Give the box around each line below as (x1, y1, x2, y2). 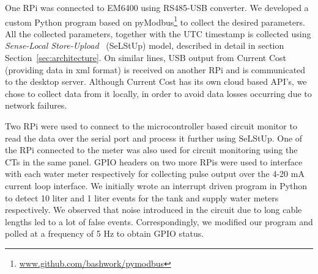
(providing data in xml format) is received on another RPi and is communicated (5, 63, 306, 76)
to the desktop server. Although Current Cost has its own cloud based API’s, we (5, 75, 307, 88)
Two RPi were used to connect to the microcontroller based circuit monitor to (5, 120, 297, 132)
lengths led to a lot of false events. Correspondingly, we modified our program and (5, 215, 313, 228)
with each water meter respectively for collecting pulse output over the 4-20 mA (5, 167, 305, 180)
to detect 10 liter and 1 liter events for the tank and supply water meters (5, 191, 279, 204)
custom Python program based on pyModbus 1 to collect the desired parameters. (5, 13, 305, 28)
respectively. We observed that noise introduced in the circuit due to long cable (5, 203, 302, 216)
